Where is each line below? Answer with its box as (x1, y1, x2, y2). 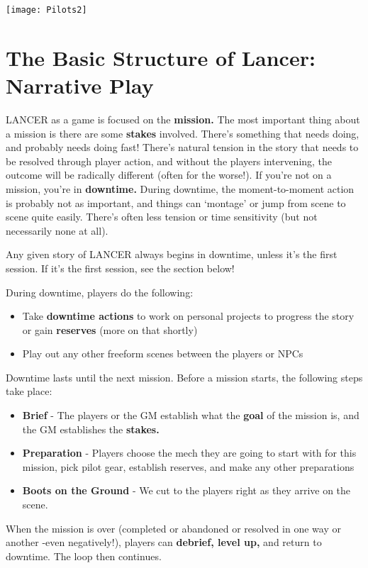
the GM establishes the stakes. (22, 421, 160, 436)
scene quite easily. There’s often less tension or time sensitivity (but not (6, 209, 318, 224)
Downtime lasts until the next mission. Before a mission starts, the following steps (6, 369, 363, 384)
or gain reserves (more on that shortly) (22, 322, 198, 337)
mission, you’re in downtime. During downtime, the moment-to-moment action (6, 181, 355, 196)
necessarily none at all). (6, 223, 108, 238)
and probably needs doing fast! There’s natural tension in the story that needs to (6, 140, 359, 155)
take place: (6, 384, 52, 399)
